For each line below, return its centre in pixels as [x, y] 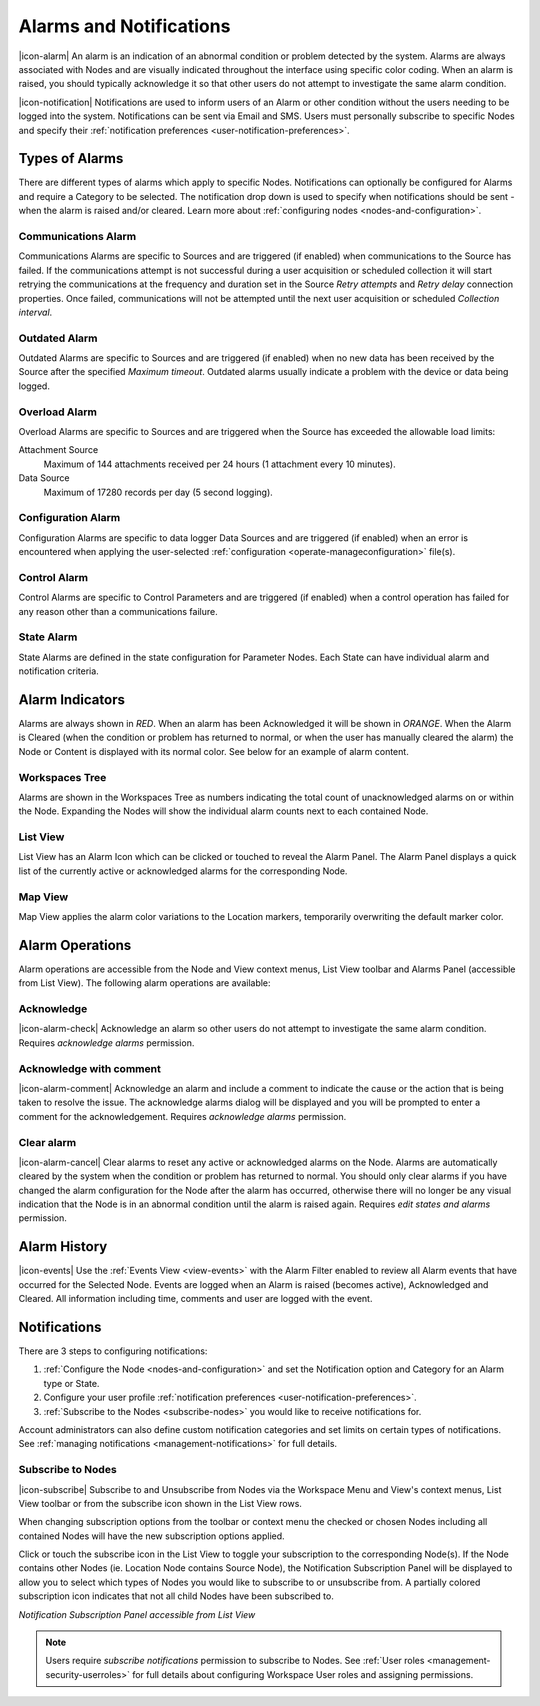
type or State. [71, 1383]
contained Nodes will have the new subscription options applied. [151, 1536]
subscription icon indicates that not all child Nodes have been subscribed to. [176, 1596]
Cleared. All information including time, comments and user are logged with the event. [195, 1299]
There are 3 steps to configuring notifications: [113, 1351]
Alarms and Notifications [124, 26]
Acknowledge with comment [90, 1068]
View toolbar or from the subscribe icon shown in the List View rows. [160, 1503]
